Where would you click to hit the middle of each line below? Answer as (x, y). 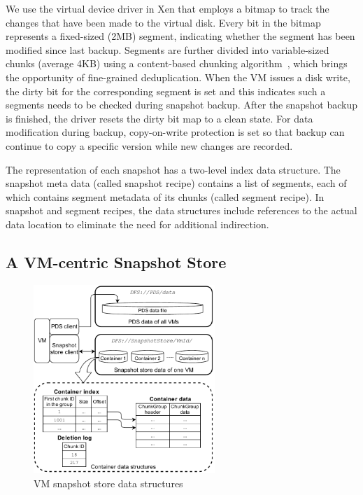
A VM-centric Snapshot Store (116, 262)
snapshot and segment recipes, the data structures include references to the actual (181, 210)
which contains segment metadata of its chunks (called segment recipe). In (165, 196)
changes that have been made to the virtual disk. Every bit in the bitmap (163, 22)
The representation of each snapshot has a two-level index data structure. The (173, 169)
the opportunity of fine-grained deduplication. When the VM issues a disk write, (178, 77)
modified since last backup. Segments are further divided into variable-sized (168, 49)
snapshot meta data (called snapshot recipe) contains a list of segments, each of (176, 183)
